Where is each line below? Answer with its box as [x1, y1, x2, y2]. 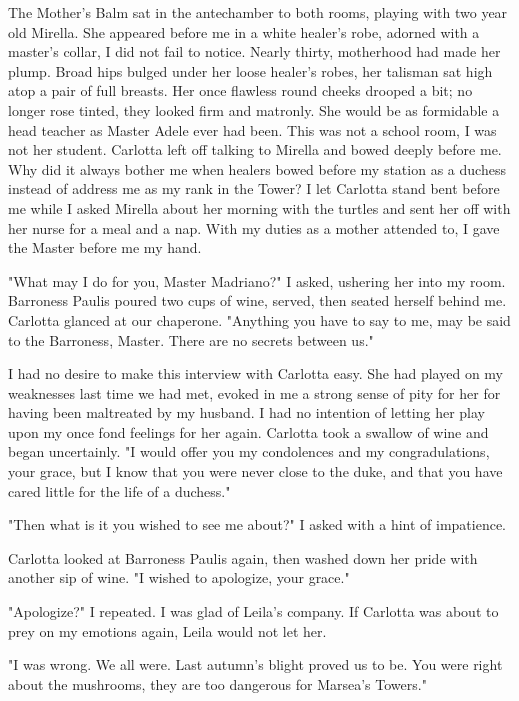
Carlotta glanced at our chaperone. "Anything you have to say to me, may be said [8, 309, 511, 330]
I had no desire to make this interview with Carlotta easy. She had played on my [8, 363, 503, 384]
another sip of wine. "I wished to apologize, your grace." [8, 567, 350, 588]
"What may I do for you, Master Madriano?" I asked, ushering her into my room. [8, 270, 506, 291]
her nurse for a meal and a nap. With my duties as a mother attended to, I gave [8, 217, 500, 238]
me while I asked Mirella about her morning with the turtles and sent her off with [8, 197, 511, 218]
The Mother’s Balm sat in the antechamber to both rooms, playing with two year [8, 2, 508, 22]
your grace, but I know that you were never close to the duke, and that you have [8, 461, 503, 482]
